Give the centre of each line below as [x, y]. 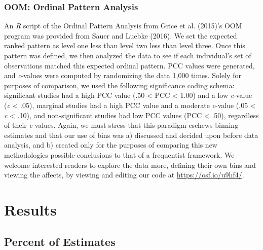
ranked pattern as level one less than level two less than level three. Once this [125, 45]
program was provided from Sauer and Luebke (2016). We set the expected [121, 35]
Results [30, 209]
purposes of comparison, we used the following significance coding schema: [119, 85]
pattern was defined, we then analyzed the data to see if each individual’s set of [128, 55]
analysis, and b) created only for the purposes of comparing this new [111, 145]
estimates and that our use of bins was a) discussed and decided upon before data [131, 135]
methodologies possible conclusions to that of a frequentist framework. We [119, 154]
